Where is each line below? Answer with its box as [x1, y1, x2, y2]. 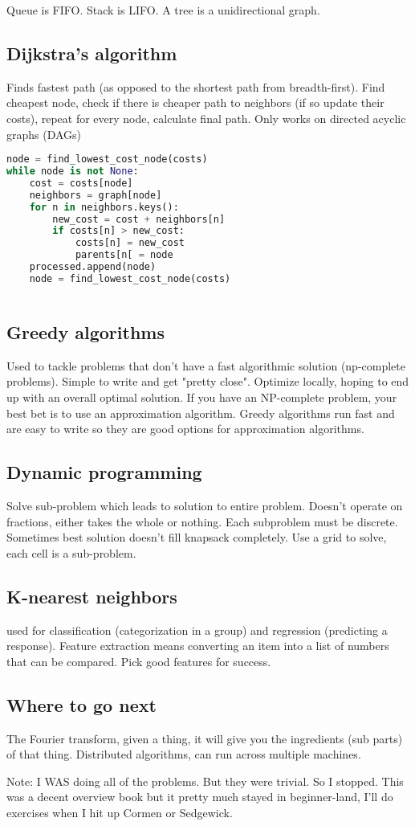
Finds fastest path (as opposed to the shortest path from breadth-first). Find [6, 78, 385, 95]
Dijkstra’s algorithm [6, 40, 177, 65]
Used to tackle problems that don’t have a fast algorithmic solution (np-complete [6, 357, 405, 374]
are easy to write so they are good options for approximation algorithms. [6, 420, 364, 437]
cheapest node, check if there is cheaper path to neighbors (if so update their [6, 94, 384, 111]
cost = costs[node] [29, 177, 133, 189]
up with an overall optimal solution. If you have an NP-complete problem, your [6, 389, 397, 406]
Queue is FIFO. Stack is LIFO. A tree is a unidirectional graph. [6, 2, 320, 18]
